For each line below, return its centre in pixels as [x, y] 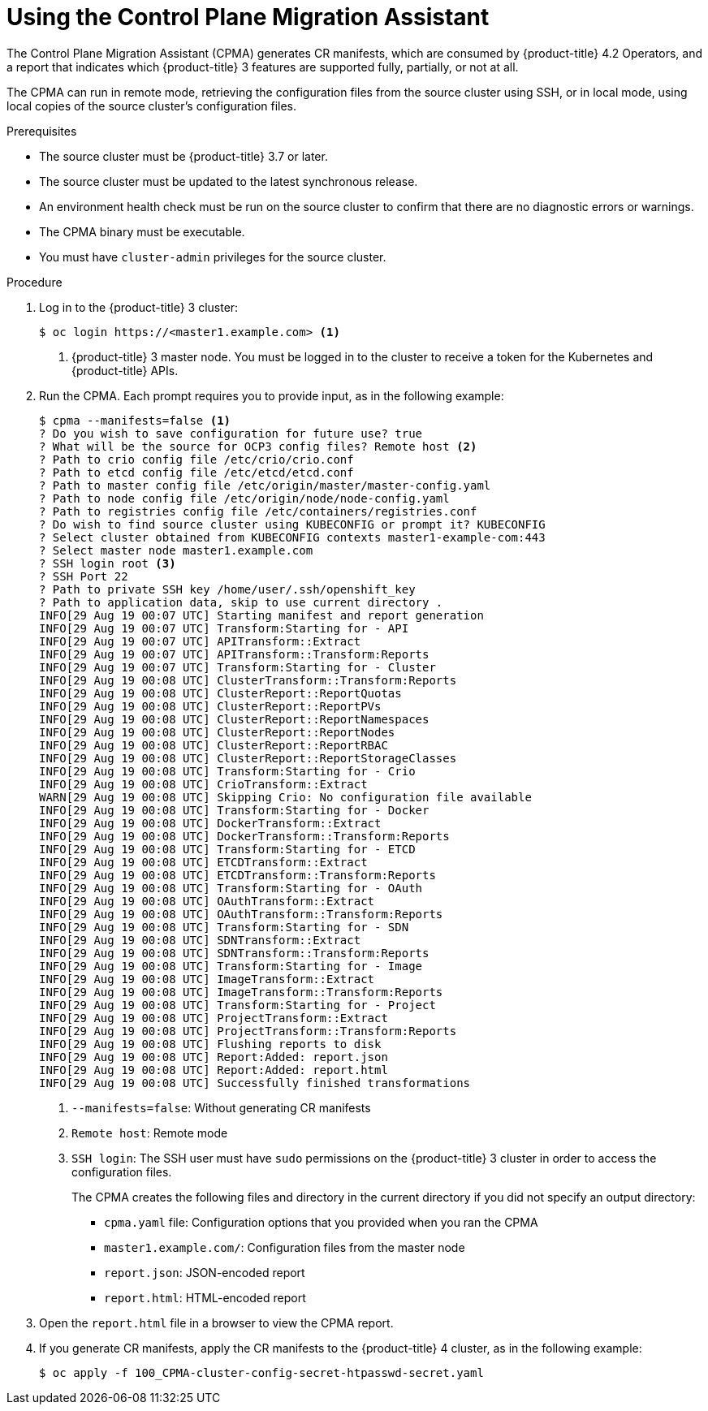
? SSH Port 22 [84, 576]
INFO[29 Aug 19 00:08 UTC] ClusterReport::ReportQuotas [220, 693]
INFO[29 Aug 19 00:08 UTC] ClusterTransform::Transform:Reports [248, 680]
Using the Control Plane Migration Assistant [248, 17]
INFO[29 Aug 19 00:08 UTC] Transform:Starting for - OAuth [231, 888]
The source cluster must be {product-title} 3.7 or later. [183, 156]
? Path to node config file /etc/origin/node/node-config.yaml [244, 498]
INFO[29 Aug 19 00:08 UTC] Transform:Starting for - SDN [224, 927]
